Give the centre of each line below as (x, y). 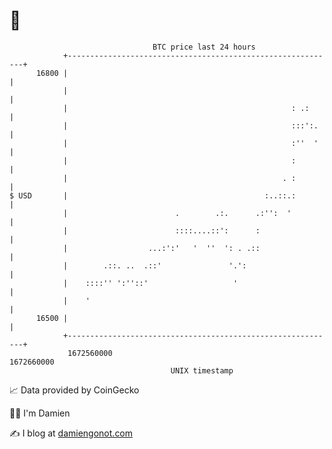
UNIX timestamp (202, 370)
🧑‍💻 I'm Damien (40, 413)
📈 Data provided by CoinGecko (74, 390)
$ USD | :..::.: (153, 195)
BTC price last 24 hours (204, 47)
